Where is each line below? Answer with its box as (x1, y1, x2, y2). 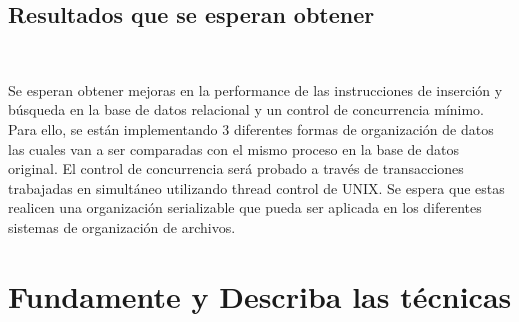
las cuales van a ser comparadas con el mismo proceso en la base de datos (8, 138, 459, 159)
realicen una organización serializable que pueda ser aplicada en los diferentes (8, 197, 482, 218)
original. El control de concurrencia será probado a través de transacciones (8, 158, 464, 179)
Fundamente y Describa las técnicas (8, 275, 512, 316)
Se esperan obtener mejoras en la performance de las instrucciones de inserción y (8, 79, 503, 100)
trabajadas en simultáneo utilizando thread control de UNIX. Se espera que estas (8, 177, 505, 198)
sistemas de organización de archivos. (8, 216, 236, 237)
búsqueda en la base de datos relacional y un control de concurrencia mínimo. (8, 99, 484, 120)
